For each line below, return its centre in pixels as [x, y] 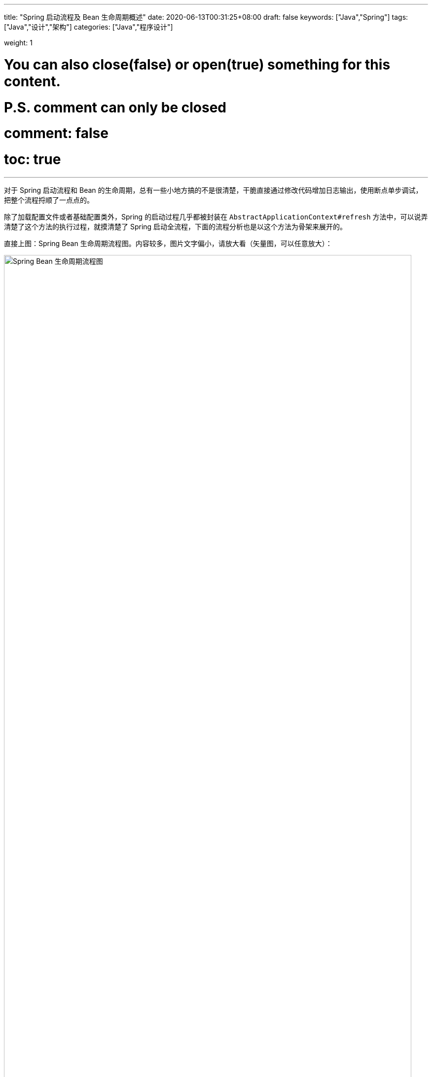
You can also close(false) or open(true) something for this [197, 64]
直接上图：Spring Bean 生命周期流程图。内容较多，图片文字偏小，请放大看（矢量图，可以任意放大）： [168, 243]
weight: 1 [18, 43]
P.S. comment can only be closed [115, 107]
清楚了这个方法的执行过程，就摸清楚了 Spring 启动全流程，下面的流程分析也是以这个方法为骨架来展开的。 [176, 226]
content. [32, 81]
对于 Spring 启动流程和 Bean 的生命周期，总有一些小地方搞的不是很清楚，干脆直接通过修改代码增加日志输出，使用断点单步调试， [213, 190]
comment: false [56, 133]
